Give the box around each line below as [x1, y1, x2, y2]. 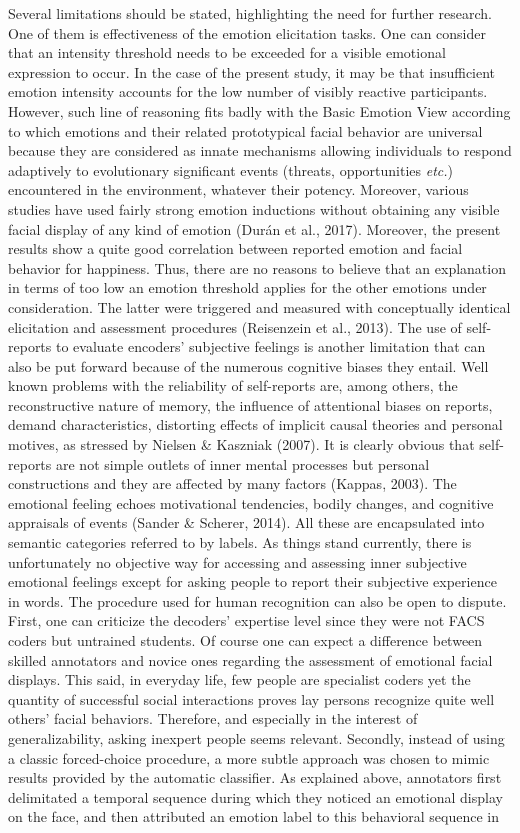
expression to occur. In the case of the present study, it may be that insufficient [8, 61, 496, 82]
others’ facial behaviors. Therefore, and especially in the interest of [8, 708, 418, 729]
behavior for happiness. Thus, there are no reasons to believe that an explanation [8, 257, 506, 278]
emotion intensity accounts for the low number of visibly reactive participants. [8, 81, 488, 102]
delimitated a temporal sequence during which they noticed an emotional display [8, 786, 503, 807]
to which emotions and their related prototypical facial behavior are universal [8, 120, 483, 141]
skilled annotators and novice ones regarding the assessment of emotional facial [8, 649, 493, 670]
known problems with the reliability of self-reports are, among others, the [8, 375, 458, 396]
